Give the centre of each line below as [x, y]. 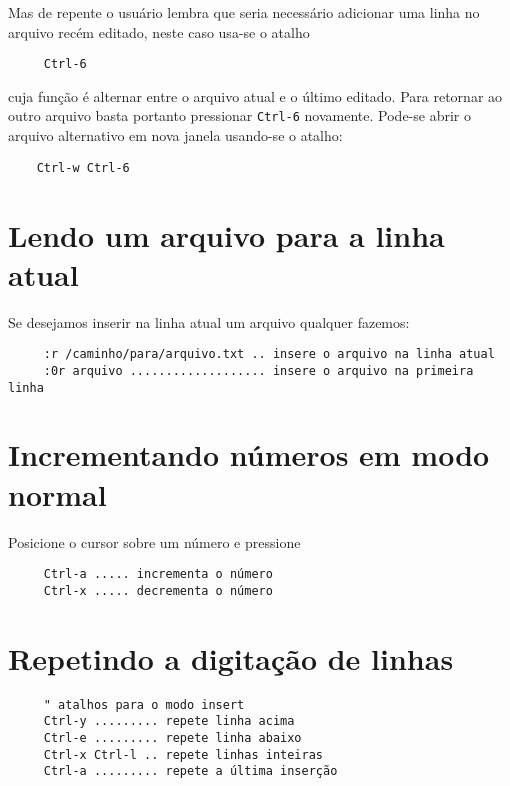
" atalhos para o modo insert [144, 704]
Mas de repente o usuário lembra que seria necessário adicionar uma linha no [244, 12]
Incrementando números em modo [249, 454]
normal [57, 493]
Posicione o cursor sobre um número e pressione [154, 541]
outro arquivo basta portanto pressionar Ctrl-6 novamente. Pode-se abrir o [239, 115]
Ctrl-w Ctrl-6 [83, 167]
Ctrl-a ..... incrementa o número [158, 574]
